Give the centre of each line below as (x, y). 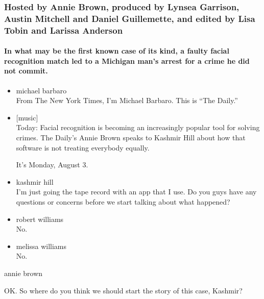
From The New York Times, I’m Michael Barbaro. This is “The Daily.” (127, 100)
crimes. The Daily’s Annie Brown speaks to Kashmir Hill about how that (131, 138)
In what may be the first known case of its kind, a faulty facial (117, 51)
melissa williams (41, 246)
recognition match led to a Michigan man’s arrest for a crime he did (127, 60)
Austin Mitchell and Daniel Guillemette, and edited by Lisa (130, 18)
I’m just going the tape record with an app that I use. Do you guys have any (136, 192)
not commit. (26, 71)
